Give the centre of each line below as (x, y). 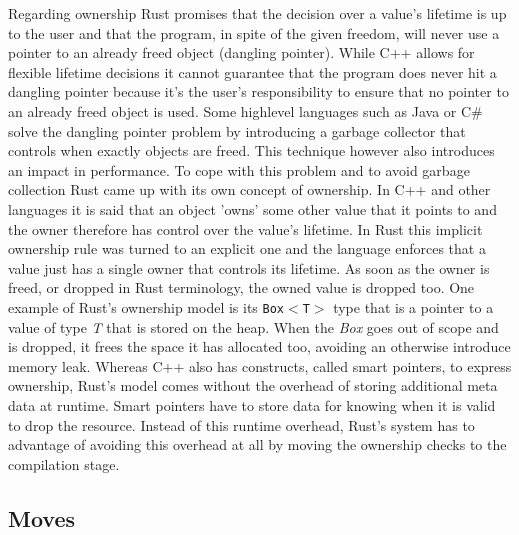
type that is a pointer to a (413, 306)
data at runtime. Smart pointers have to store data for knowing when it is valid (252, 404)
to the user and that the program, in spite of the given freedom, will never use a (254, 32)
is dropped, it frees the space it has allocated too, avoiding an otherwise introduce (259, 346)
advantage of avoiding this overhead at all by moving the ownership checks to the (257, 444)
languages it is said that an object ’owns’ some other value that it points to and (252, 208)
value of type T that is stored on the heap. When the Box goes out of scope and (253, 326)
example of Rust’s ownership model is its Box (146, 306)
